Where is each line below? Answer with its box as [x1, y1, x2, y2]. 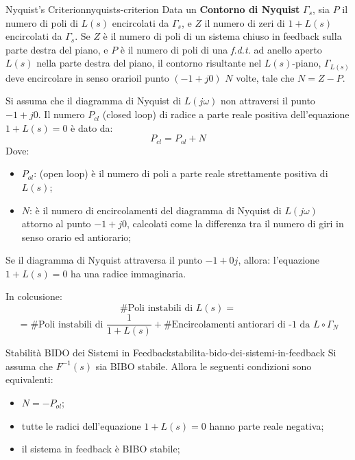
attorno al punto [21, 216, 91, 231]
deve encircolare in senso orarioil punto [5, 70, 169, 84]
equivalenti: [5, 372, 53, 387]
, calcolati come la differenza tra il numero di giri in [127, 216, 344, 231]
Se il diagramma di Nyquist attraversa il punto [5, 253, 202, 267]
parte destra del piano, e [5, 42, 108, 56]
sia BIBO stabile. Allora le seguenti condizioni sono [95, 358, 312, 373]
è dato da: [71, 120, 113, 135]
